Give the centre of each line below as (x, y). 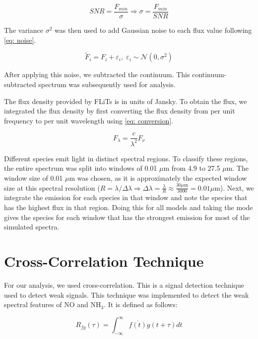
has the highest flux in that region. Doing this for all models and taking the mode (129, 207)
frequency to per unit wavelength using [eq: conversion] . (89, 120)
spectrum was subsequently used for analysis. (107, 84)
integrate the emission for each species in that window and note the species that (126, 197)
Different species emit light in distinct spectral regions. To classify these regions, (126, 158)
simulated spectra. (32, 227)
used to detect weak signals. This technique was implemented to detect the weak (127, 294)
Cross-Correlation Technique (104, 261)
